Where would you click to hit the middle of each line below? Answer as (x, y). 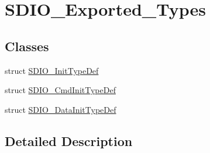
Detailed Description (69, 140)
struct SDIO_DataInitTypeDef (61, 109)
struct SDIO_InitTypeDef (52, 70)
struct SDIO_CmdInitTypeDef (60, 90)
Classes (27, 46)
